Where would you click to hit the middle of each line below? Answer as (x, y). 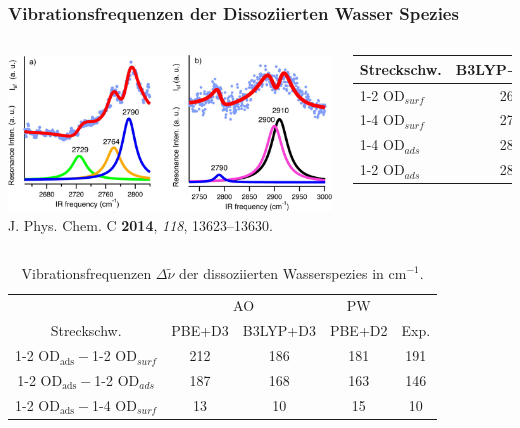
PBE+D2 (358, 330)
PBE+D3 (200, 330)
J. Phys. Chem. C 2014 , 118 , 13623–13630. (140, 224)
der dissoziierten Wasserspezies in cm (293, 272)
